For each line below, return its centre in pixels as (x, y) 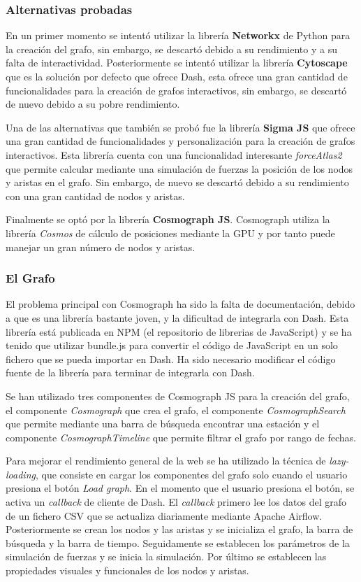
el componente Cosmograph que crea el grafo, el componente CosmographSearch (176, 410)
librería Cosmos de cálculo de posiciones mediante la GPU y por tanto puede (170, 233)
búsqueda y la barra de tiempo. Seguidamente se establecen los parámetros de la (178, 542)
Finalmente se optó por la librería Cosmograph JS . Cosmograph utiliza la (168, 219)
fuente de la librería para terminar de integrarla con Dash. (130, 372)
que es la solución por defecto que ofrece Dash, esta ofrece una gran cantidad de (177, 76)
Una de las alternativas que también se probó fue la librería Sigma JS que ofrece (180, 127)
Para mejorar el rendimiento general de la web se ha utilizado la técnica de (166, 461)
